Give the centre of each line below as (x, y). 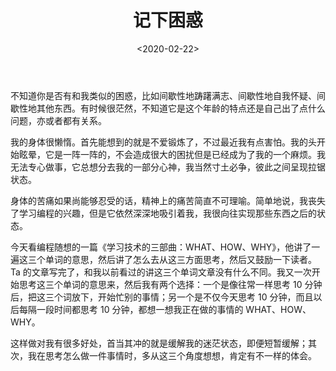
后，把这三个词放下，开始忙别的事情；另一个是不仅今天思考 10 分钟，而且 (162, 297)
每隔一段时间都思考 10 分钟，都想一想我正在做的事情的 (131, 309)
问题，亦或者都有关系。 (58, 120)
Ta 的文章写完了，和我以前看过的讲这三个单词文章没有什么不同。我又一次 (161, 272)
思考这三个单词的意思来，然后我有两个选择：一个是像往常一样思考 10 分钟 (170, 284)
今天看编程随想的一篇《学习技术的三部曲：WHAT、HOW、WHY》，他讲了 (161, 247)
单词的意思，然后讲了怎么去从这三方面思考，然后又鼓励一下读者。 (180, 259)
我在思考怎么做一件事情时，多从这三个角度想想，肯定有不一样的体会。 (172, 355)
